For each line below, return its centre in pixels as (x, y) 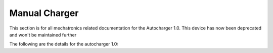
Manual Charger (44, 13)
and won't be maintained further (43, 34)
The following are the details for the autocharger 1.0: (64, 44)
